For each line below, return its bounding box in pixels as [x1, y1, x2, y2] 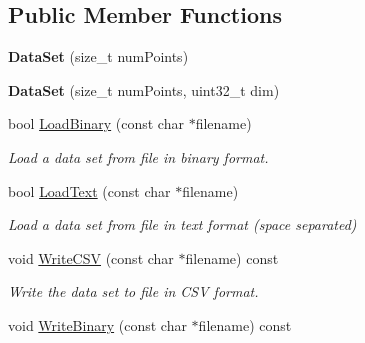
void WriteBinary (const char [8, 314, 187, 335]
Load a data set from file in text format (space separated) [8, 214, 357, 235]
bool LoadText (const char [8, 180, 171, 201]
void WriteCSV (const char [8, 247, 174, 268]
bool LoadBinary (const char [8, 113, 184, 134]
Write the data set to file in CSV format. [8, 281, 259, 302]
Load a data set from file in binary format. [8, 146, 269, 167]
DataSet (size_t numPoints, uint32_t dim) [8, 79, 280, 100]
